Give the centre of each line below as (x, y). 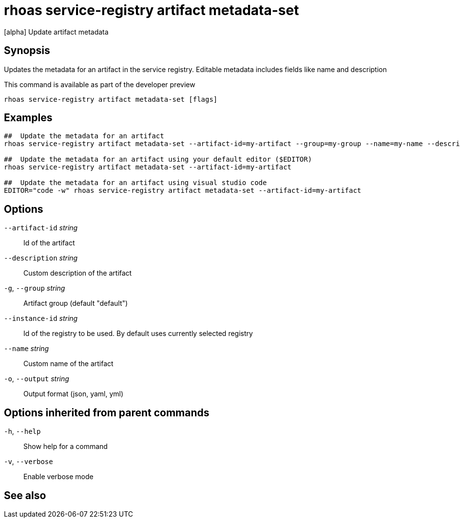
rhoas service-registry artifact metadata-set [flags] (111, 99)
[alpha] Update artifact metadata (56, 32)
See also (25, 495)
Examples (28, 118)
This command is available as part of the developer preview (100, 84)
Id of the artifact (49, 243)
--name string (27, 349)
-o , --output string (37, 379)
